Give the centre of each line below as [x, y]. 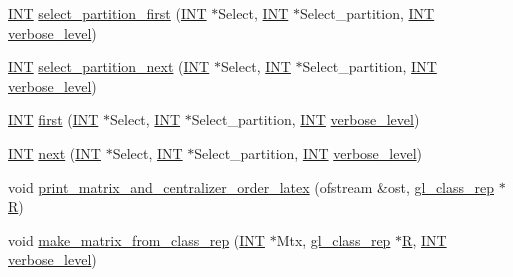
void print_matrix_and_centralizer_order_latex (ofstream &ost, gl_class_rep [251, 186]
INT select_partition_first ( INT [107, 13]
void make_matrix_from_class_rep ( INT [136, 239]
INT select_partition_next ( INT [109, 66]
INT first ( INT [53, 119]
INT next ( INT [54, 152]
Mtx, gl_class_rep [333, 239]
